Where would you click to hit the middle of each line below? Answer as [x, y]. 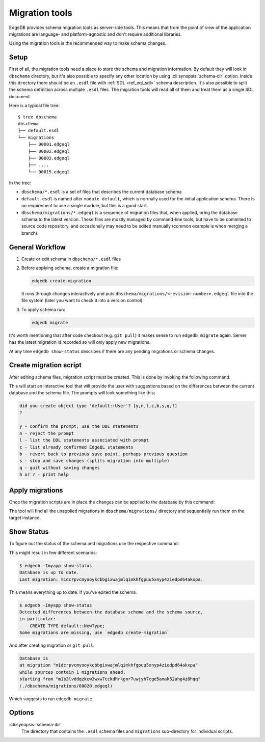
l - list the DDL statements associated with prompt [84, 440]
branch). [30, 233]
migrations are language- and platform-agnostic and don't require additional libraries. [95, 34]
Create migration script [45, 365]
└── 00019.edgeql [49, 172]
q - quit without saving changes [60, 467]
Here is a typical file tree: [34, 106]
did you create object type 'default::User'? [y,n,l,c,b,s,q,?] [98, 406]
